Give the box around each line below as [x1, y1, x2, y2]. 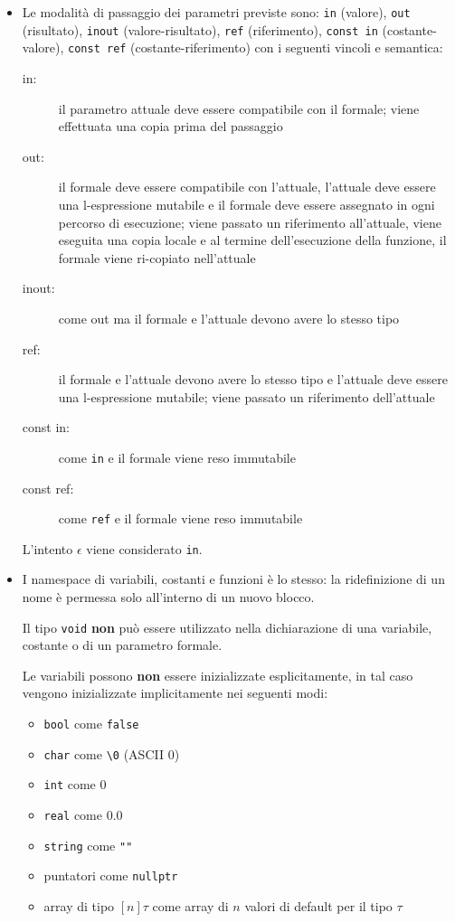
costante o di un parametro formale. [22, 635, 223, 654]
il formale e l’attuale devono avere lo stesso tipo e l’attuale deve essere [58, 370, 448, 389]
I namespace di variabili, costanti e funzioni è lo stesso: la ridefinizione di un [22, 569, 445, 588]
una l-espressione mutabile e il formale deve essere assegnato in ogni [58, 194, 435, 213]
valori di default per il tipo [244, 897, 393, 915]
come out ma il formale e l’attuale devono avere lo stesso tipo [58, 308, 400, 327]
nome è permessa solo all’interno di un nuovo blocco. [22, 588, 315, 607]
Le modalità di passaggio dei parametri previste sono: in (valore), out [22, 3, 411, 21]
